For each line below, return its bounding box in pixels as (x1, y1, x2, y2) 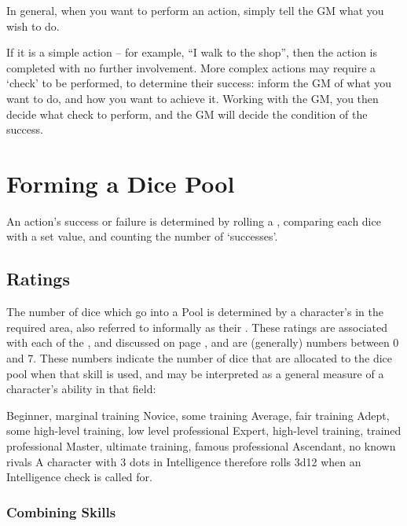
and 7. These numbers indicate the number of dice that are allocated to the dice (6, 350, 393, 366)
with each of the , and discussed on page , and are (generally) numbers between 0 (6, 334, 399, 351)
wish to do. (6, 17, 60, 34)
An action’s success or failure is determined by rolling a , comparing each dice (6, 212, 381, 229)
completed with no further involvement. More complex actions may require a (6, 59, 376, 75)
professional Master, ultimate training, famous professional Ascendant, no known (6, 438, 396, 454)
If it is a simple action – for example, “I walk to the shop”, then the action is (6, 44, 378, 61)
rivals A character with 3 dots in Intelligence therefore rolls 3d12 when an (6, 453, 361, 469)
